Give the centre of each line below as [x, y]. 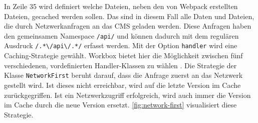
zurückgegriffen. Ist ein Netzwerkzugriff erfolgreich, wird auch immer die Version [127, 95]
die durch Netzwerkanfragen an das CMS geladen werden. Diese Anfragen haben [128, 26]
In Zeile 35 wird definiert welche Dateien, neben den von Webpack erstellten [121, 6]
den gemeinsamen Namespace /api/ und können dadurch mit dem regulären [121, 35]
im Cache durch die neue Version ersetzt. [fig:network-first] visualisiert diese [120, 105]
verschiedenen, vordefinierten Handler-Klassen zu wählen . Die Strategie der [120, 65]
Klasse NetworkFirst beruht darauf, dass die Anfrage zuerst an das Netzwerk [123, 75]
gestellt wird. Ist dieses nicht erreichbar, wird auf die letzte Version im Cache [122, 85]
